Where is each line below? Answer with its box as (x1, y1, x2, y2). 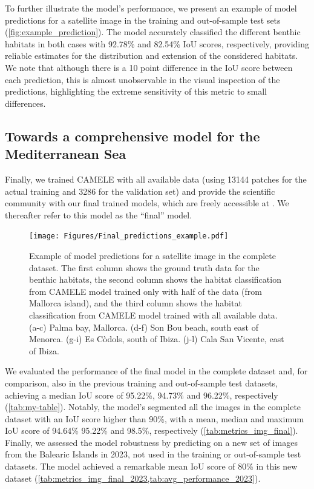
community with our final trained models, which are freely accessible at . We (5, 197, 289, 209)
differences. (5, 96, 46, 109)
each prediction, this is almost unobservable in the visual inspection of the (5, 73, 280, 86)
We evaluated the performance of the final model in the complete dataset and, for (5, 365, 308, 377)
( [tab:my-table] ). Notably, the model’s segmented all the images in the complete (5, 400, 301, 413)
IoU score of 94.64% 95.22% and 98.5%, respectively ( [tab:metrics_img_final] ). (5, 424, 298, 437)
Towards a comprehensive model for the (5, 126, 260, 145)
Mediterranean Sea (5, 144, 126, 163)
